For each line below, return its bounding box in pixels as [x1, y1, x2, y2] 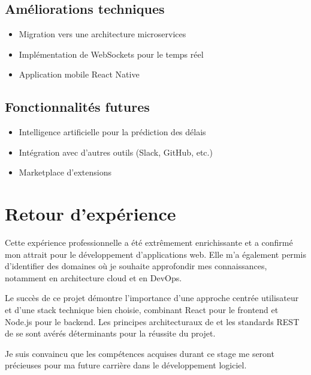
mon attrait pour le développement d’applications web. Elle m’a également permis [5, 248, 306, 260]
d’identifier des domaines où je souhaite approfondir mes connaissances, [5, 260, 267, 272]
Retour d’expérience [5, 201, 176, 226]
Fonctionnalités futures [5, 97, 150, 116]
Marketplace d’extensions [19, 166, 111, 178]
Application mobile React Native [19, 68, 140, 81]
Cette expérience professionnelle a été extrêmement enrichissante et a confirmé [5, 236, 293, 249]
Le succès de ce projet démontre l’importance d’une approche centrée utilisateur [5, 291, 299, 304]
